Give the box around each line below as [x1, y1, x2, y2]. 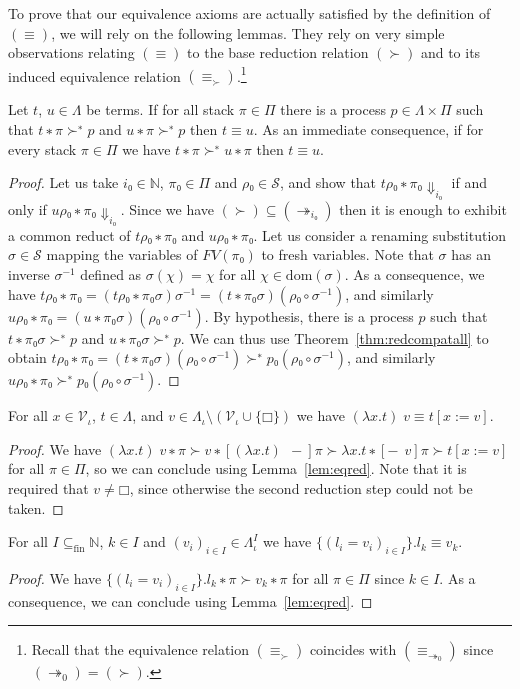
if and [451, 172, 488, 193]
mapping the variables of [46, 244, 198, 265]
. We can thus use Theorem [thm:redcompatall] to [180, 327, 489, 348]
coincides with [309, 639, 397, 660]
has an [451, 244, 491, 265]
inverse [8, 264, 50, 284]
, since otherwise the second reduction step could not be [129, 477, 473, 498]
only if [8, 198, 47, 219]
